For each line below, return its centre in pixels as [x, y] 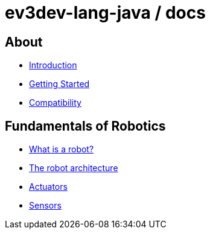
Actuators [48, 187]
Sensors [45, 206]
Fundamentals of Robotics [85, 126]
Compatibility [55, 103]
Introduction [53, 65]
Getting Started [59, 84]
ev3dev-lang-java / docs [105, 13]
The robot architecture [74, 168]
